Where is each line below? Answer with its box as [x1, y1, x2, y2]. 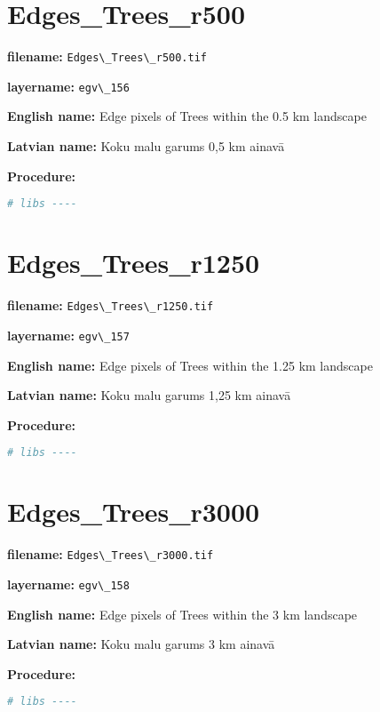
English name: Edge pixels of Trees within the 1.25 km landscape [7, 356, 373, 374]
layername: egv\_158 [7, 574, 130, 593]
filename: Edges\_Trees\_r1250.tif [7, 296, 214, 315]
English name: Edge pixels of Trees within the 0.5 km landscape [7, 107, 367, 125]
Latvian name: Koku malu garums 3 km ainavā [7, 635, 275, 653]
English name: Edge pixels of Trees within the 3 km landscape [7, 604, 358, 623]
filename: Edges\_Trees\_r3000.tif [7, 545, 214, 564]
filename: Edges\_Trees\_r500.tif [7, 47, 207, 66]
